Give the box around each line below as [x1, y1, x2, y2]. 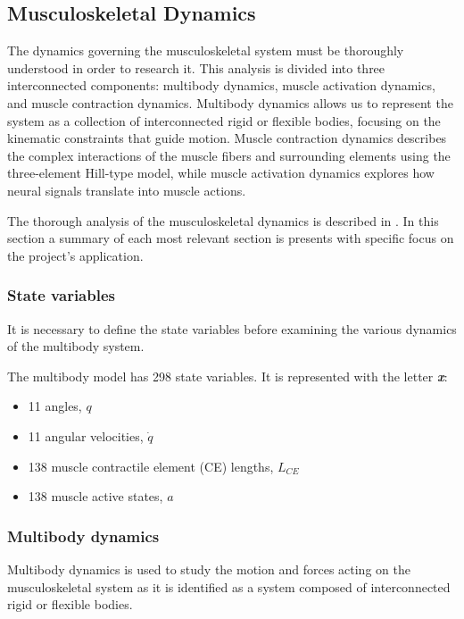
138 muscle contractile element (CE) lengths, [28, 456, 274, 475]
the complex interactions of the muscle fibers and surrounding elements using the [7, 146, 451, 164]
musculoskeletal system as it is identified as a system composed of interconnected [7, 577, 451, 596]
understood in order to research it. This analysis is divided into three [7, 58, 385, 77]
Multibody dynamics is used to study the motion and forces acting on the [7, 559, 410, 578]
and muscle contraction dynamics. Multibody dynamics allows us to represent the [7, 93, 453, 112]
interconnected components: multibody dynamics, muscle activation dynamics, [7, 76, 435, 95]
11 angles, [28, 397, 82, 415]
